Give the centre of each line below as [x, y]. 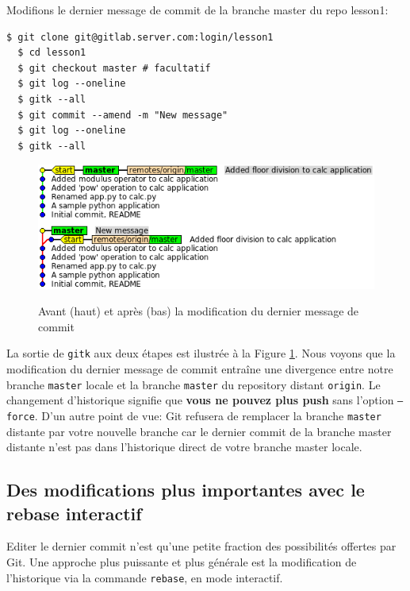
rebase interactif [74, 513]
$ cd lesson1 [52, 53]
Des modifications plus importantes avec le [186, 490]
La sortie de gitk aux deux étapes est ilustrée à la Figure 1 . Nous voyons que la [201, 353]
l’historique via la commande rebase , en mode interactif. [145, 577]
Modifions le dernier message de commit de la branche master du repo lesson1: [197, 10]
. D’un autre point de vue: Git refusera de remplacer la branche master [208, 415]
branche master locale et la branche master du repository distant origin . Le [194, 384]
